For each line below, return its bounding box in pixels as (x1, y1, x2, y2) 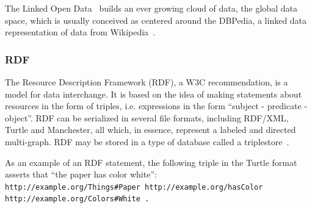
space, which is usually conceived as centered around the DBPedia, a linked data (5, 13, 307, 26)
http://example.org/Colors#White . (5, 195, 150, 204)
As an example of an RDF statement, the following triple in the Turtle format (5, 156, 297, 168)
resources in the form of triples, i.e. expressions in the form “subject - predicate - (5, 99, 308, 112)
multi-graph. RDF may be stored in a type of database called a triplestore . (5, 135, 289, 148)
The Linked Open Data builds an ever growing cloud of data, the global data (5, 2, 297, 14)
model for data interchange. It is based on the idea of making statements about (5, 87, 302, 100)
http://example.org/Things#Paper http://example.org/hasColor (5, 182, 263, 192)
